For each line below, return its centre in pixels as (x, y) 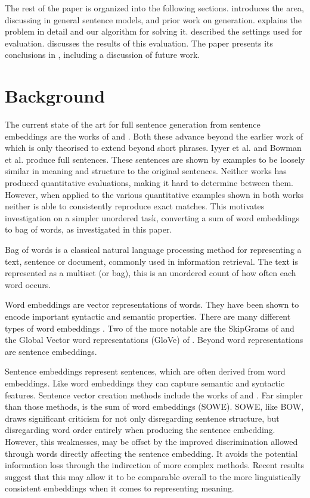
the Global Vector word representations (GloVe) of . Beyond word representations (154, 340)
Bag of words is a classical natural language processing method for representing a (153, 250)
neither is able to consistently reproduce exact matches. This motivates (135, 206)
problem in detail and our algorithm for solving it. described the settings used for (154, 31)
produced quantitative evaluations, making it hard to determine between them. (149, 183)
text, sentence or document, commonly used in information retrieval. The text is (151, 261)
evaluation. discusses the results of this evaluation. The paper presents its (139, 43)
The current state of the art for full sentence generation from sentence (133, 124)
